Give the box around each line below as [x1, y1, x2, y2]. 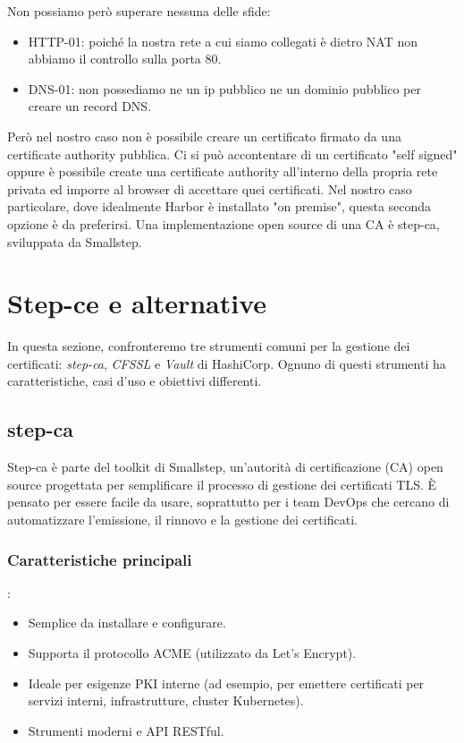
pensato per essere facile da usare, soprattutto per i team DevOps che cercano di [7, 492, 450, 511]
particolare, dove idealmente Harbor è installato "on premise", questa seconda [7, 197, 432, 216]
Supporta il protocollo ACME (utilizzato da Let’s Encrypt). [28, 644, 357, 662]
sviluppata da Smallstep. [7, 232, 142, 251]
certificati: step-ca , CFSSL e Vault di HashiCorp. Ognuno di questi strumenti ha [7, 354, 446, 372]
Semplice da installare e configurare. [28, 613, 226, 632]
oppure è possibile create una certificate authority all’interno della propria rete [7, 162, 438, 181]
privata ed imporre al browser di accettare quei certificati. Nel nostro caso [7, 179, 412, 198]
